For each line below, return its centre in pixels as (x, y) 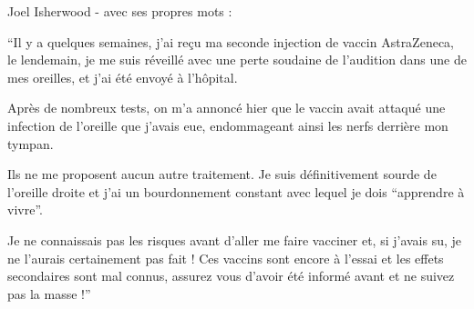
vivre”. (25, 209)
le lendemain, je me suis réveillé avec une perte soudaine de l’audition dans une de (237, 60)
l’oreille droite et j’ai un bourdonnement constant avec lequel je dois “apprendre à (236, 191)
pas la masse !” (49, 293)
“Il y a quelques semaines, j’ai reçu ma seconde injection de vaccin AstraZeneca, (231, 41)
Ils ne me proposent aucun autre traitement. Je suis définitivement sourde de (222, 174)
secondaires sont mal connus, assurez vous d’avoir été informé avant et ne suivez (231, 276)
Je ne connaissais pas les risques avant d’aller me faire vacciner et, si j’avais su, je (235, 239)
